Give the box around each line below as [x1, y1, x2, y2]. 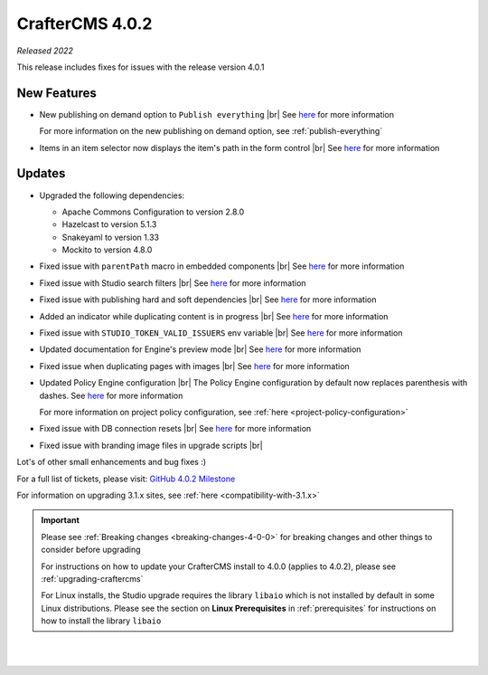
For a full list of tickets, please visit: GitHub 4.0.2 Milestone [16, 473, 236, 484]
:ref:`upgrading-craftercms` [41, 573, 144, 584]
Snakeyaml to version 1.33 [61, 232, 160, 242]
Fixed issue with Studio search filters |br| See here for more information [39, 277, 306, 289]
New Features [16, 85, 97, 100]
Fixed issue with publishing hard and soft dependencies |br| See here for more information [39, 294, 377, 305]
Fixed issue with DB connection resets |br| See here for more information [39, 423, 312, 434]
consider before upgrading [41, 544, 141, 556]
